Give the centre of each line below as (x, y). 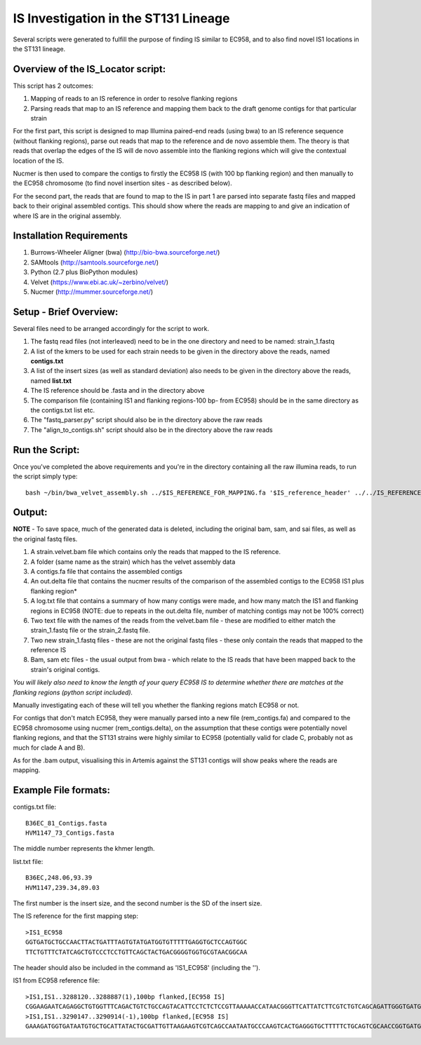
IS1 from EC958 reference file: (56, 980)
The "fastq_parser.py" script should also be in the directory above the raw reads (147, 420)
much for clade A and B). (49, 748)
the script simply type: (45, 476)
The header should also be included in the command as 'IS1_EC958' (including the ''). (137, 967)
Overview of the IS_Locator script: (89, 69)
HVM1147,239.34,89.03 (62, 888)
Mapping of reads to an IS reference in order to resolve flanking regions (134, 99)
